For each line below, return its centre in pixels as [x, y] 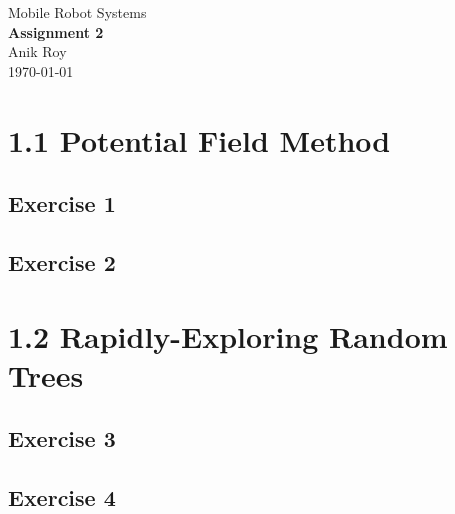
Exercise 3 [62, 438]
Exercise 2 [62, 261]
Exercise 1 [62, 203]
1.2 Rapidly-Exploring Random [228, 335]
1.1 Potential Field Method [199, 139]
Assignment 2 [56, 31]
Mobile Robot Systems [77, 12]
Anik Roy [37, 51]
